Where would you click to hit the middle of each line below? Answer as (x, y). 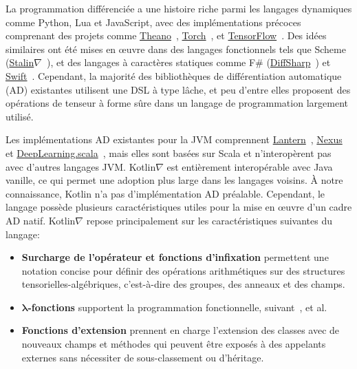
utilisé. (20, 116)
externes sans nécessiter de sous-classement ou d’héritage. (143, 357)
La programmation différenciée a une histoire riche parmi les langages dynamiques (179, 8)
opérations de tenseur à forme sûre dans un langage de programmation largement (177, 103)
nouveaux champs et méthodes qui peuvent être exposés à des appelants (174, 344)
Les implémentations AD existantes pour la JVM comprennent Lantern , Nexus (174, 139)
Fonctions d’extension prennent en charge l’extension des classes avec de (181, 330)
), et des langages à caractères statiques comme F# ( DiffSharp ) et (188, 62)
